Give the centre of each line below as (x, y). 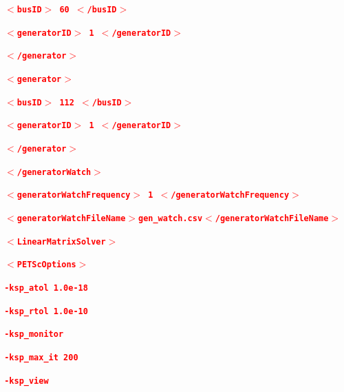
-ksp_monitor (34, 334)
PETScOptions (46, 265)
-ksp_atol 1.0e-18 (46, 288)
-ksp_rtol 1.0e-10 (46, 311)
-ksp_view (26, 381)
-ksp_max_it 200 (41, 357)
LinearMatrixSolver (61, 241)
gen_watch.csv (170, 218)
